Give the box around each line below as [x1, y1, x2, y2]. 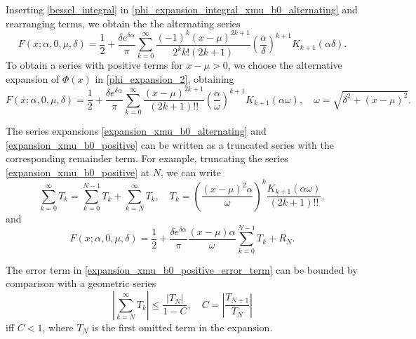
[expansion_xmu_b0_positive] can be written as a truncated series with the [6, 137, 334, 152]
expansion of [6, 72, 60, 86]
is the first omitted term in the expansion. [91, 319, 273, 334]
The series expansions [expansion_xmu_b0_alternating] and [6, 123, 267, 138]
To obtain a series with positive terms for [6, 58, 183, 72]
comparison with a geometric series [6, 276, 156, 291]
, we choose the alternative [227, 58, 342, 72]
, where [42, 319, 74, 334]
